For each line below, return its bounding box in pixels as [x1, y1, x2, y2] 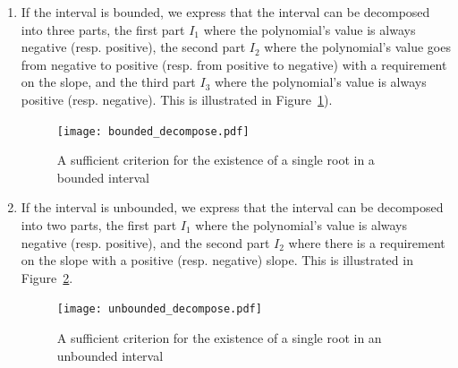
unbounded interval [56, 346, 164, 364]
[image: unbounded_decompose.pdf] [56, 303, 262, 316]
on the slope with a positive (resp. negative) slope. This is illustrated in [21, 251, 413, 270]
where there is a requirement [288, 233, 445, 252]
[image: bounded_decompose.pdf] [56, 124, 250, 138]
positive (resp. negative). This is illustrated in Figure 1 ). [21, 90, 333, 108]
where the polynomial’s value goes [264, 38, 451, 56]
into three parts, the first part [21, 20, 185, 39]
